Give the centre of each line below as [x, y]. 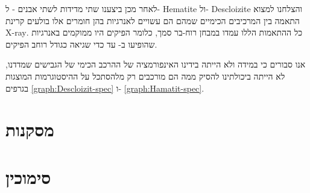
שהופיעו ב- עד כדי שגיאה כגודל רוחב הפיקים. [81, 44]
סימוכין [28, 176]
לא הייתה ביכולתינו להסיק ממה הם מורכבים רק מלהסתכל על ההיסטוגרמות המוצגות [145, 76]
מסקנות [30, 129]
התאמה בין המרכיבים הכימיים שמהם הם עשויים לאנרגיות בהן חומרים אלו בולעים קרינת [153, 20]
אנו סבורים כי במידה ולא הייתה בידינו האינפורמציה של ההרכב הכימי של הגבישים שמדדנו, [156, 64]
